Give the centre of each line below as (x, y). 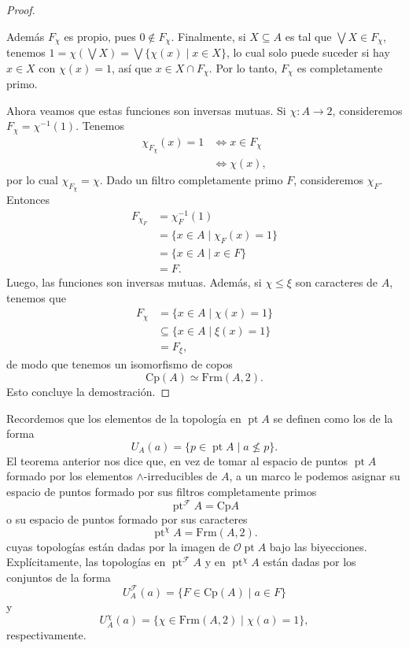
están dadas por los (310, 562)
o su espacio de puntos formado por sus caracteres (127, 519)
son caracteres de (337, 282)
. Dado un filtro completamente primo (191, 180)
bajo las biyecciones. (318, 546)
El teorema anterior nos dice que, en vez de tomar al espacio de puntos (177, 460)
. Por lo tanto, (243, 67)
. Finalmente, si (208, 36)
